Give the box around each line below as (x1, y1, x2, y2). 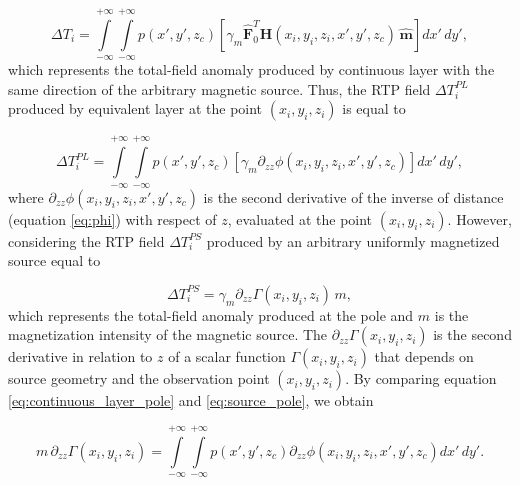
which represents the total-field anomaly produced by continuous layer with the (8, 59, 495, 80)
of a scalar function (168, 346, 286, 367)
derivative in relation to (8, 346, 153, 367)
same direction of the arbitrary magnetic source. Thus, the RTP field (8, 78, 431, 99)
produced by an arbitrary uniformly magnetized (206, 230, 500, 251)
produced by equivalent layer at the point (8, 98, 263, 119)
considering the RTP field (8, 230, 165, 251)
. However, (447, 208, 512, 229)
